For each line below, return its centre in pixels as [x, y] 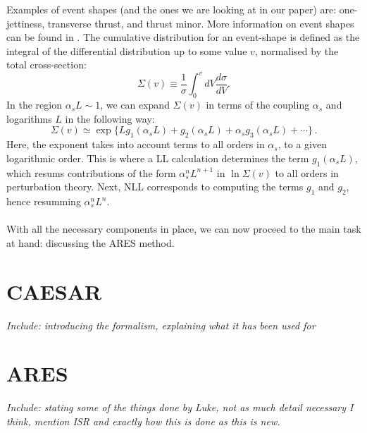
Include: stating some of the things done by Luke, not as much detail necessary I [180, 407]
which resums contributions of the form [91, 172]
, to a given [302, 144]
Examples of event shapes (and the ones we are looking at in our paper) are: [172, 9]
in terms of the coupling [258, 105]
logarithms [29, 118]
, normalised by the [297, 50]
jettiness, [26, 23]
